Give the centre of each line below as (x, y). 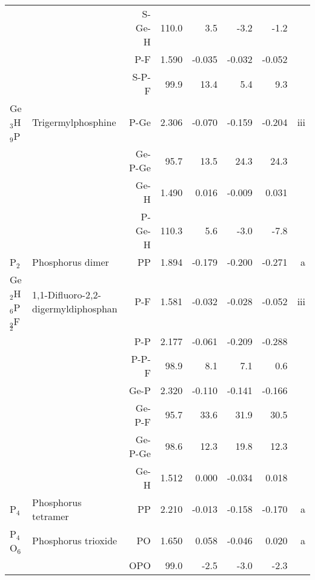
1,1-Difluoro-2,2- (67, 294)
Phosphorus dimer (71, 262)
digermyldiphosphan (75, 308)
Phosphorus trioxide (75, 541)
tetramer (51, 516)
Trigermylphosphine (74, 122)
